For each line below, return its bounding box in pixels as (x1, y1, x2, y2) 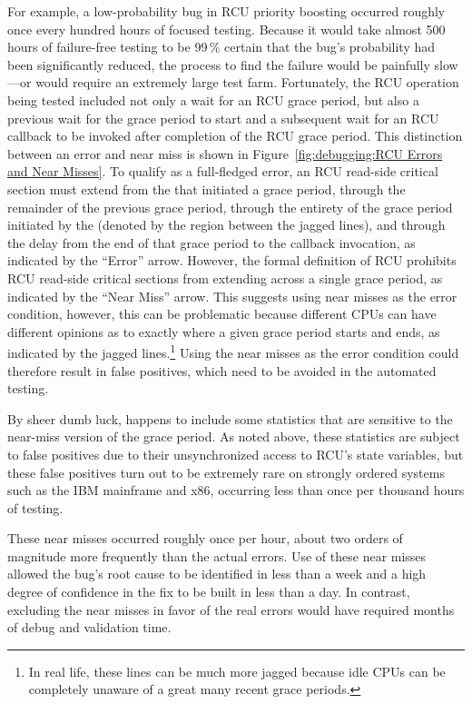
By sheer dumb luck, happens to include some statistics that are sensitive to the (7, 409, 453, 428)
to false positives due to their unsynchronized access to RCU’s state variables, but (7, 444, 464, 463)
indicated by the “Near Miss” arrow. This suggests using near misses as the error (7, 286, 457, 305)
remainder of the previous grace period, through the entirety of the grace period (7, 197, 453, 216)
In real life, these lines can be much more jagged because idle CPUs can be (28, 661, 446, 680)
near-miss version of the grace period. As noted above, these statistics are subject (7, 427, 460, 446)
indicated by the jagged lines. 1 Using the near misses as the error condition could (7, 341, 459, 362)
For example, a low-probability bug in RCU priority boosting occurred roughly (7, 2, 446, 20)
